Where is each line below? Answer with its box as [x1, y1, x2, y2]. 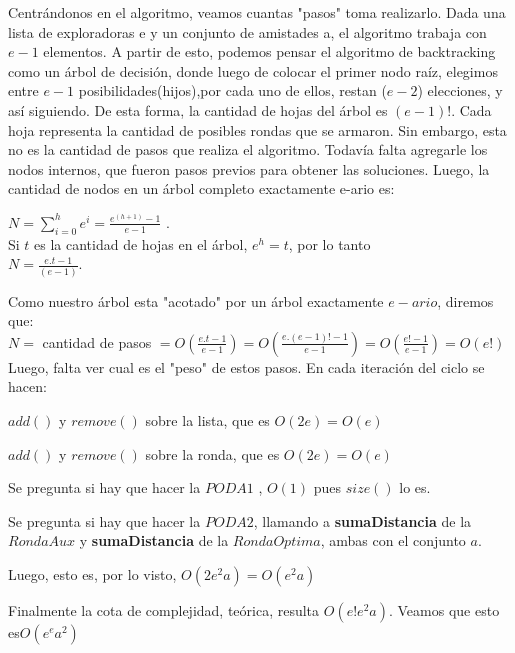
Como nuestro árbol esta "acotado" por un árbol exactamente [8, 290, 384, 311]
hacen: [8, 376, 47, 397]
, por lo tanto [288, 233, 371, 254]
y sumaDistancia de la [79, 530, 229, 551]
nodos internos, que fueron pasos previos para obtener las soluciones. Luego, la [8, 158, 490, 179]
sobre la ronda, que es [145, 443, 280, 464]
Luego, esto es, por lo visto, [8, 563, 177, 584]
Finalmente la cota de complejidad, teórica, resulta [8, 599, 320, 620]
